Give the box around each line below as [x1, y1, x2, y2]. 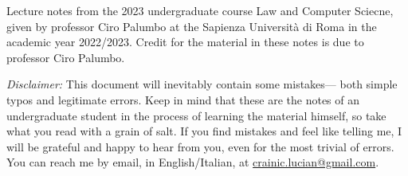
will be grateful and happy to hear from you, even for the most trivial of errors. [6, 138, 394, 154]
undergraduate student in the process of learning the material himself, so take [6, 107, 386, 123]
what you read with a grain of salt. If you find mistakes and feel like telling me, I [6, 123, 402, 139]
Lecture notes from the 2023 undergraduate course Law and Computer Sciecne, [6, 2, 394, 18]
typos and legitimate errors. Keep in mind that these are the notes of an [6, 91, 360, 108]
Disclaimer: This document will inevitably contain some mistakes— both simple [6, 76, 398, 92]
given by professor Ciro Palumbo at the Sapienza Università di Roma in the [6, 18, 377, 34]
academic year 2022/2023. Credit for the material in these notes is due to [6, 33, 364, 50]
